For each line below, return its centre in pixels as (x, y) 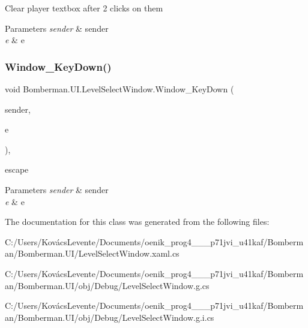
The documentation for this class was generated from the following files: (137, 222)
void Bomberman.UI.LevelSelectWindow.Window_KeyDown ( (119, 89)
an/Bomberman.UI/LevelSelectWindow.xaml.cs (92, 253)
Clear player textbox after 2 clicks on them (84, 8)
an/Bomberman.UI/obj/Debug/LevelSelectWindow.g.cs (107, 285)
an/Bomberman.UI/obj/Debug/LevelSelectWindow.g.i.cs (110, 317)
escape (17, 169)
